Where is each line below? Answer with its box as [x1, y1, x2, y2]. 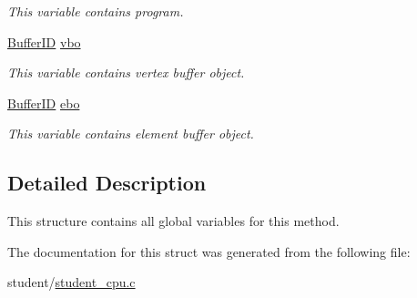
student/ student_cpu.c [7, 272, 136, 292]
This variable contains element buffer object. [7, 124, 254, 143]
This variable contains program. [7, 2, 184, 20]
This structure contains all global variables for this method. [7, 211, 340, 231]
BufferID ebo [7, 93, 80, 112]
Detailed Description [7, 169, 207, 197]
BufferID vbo [7, 32, 81, 51]
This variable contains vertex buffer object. [7, 63, 245, 82]
